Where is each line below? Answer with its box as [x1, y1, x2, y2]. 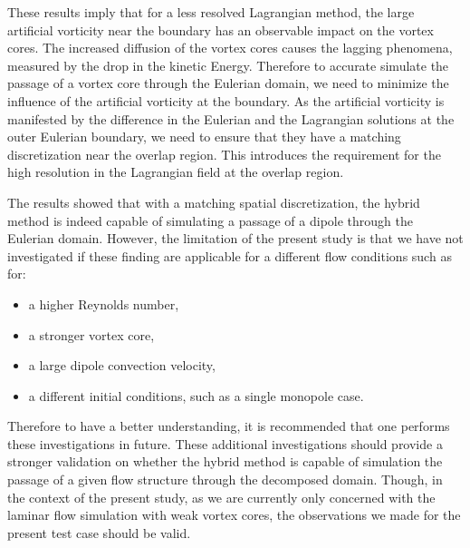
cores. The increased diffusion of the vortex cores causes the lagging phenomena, [7, 38, 453, 57]
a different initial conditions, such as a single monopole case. [28, 386, 364, 405]
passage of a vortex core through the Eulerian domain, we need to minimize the [7, 73, 449, 93]
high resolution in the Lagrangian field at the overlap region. [7, 162, 344, 181]
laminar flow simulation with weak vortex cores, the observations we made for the [7, 505, 461, 524]
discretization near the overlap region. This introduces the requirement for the [7, 144, 441, 163]
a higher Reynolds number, [28, 294, 179, 313]
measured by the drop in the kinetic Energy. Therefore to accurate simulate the [7, 55, 449, 74]
